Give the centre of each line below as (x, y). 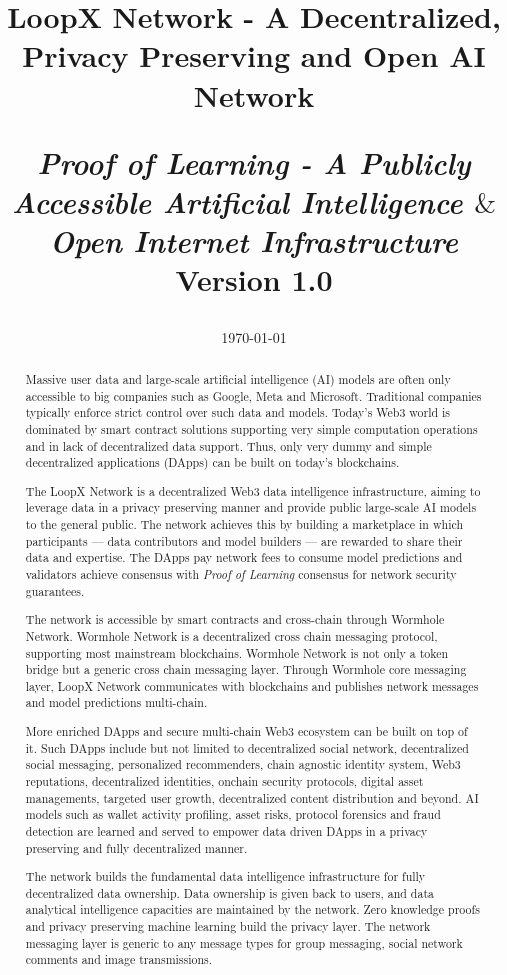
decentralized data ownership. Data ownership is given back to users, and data (230, 892)
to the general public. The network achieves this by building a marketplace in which (244, 524)
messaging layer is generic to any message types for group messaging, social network (244, 942)
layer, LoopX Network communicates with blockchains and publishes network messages (252, 685)
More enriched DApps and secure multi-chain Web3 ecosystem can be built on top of (246, 731)
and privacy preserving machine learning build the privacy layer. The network (228, 926)
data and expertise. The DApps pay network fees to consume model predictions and (244, 557)
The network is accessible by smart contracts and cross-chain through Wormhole (235, 619)
